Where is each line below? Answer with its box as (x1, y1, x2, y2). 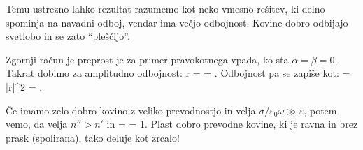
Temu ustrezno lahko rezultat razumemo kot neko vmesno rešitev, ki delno (6, 1, 325, 15)
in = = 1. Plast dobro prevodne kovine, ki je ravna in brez (106, 117, 358, 131)
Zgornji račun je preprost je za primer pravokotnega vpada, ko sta (6, 52, 289, 66)
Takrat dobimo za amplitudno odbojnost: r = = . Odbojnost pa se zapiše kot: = (6, 66, 350, 80)
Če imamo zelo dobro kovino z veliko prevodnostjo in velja (6, 103, 256, 117)
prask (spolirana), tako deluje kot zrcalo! (6, 130, 180, 144)
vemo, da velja (6, 117, 68, 131)
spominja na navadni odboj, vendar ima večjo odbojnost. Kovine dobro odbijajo (6, 15, 348, 29)
